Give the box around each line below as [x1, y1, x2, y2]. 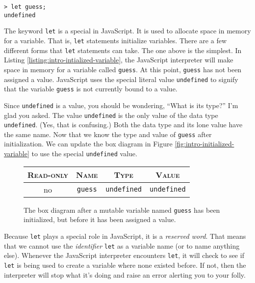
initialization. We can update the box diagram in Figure [4, 139, 173, 149]
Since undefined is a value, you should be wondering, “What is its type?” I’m [4, 100, 238, 110]
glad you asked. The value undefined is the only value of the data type [4, 110, 218, 120]
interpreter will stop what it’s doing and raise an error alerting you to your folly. [4, 269, 246, 280]
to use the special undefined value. [31, 148, 137, 159]
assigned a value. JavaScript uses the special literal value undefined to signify [4, 74, 238, 84]
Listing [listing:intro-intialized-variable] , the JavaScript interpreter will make [4, 55, 233, 65]
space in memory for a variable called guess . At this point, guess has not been [4, 64, 242, 74]
